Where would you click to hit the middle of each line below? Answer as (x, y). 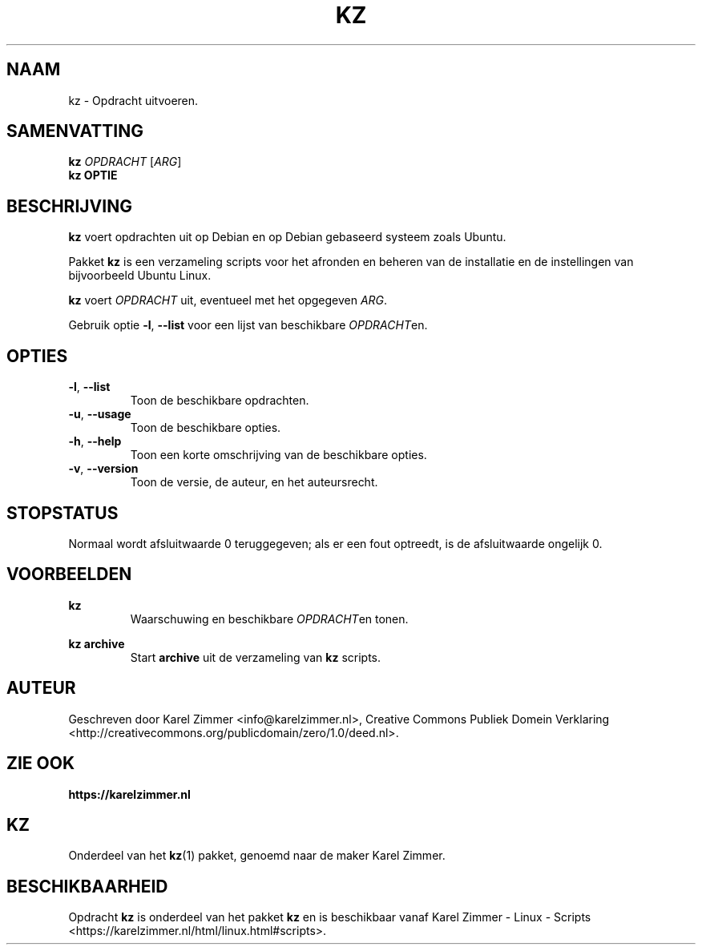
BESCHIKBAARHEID (87, 886)
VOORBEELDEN (69, 574)
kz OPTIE (93, 175)
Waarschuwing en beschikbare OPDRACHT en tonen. (269, 619)
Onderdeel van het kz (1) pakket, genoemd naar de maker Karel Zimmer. (257, 856)
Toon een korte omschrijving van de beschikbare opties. (278, 455)
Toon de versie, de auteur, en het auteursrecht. (254, 482)
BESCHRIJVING (69, 206)
